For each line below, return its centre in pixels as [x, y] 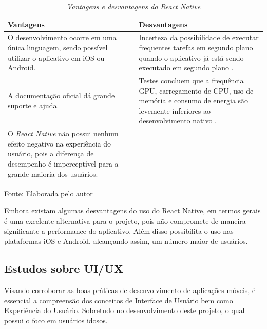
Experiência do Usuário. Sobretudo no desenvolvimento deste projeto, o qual [125, 310]
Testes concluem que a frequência [191, 80]
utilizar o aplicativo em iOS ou [56, 57]
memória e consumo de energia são [194, 100]
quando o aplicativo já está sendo [191, 57]
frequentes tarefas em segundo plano [196, 48]
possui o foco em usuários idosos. [56, 320]
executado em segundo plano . [186, 68]
